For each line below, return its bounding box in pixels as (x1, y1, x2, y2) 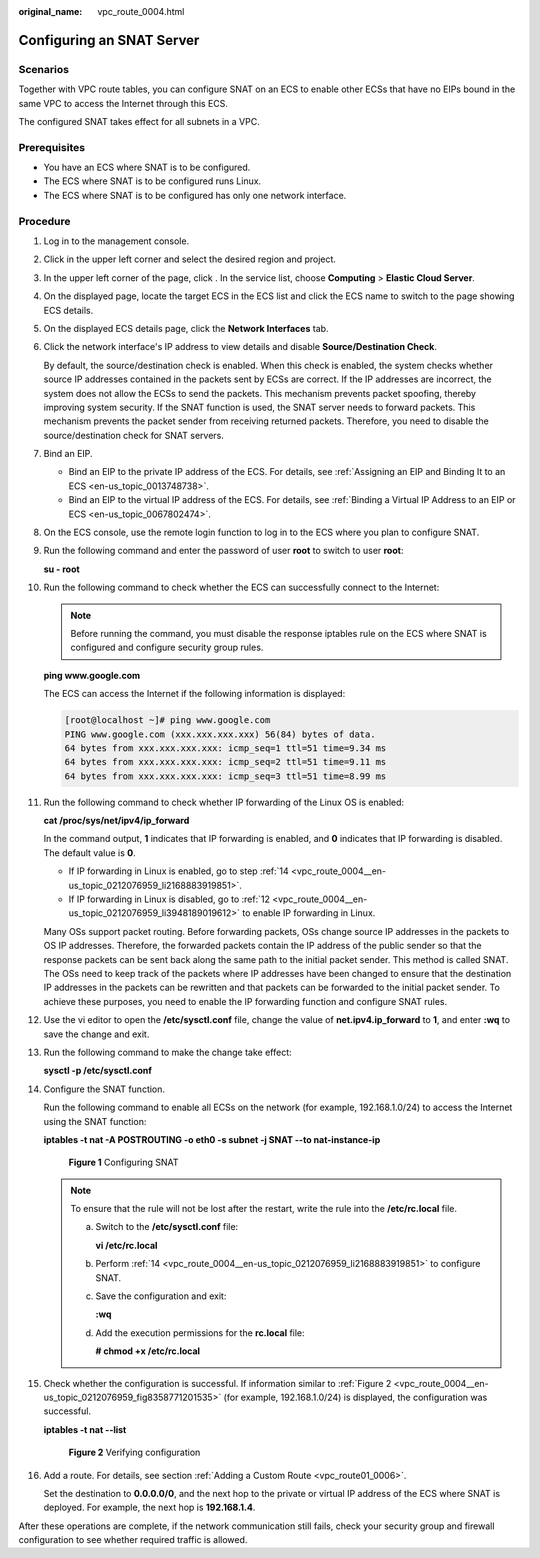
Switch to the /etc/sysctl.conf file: (95, 1221, 239, 1233)
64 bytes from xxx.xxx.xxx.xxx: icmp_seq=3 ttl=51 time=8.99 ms (64, 770, 387, 782)
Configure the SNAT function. (43, 1083, 165, 1095)
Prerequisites (18, 140, 85, 154)
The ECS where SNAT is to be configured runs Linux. (43, 175, 262, 187)
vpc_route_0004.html (97, 6, 185, 17)
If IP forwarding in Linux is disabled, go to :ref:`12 (68, 893, 270, 905)
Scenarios (18, 62, 70, 76)
